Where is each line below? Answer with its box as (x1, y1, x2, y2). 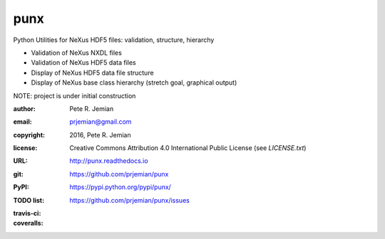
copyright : (13, 130, 46, 139)
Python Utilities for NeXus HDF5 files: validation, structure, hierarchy (13, 36, 215, 44)
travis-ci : (13, 209, 41, 218)
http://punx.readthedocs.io (69, 156, 149, 165)
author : (13, 104, 36, 113)
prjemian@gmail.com (69, 117, 132, 126)
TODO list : (13, 196, 45, 204)
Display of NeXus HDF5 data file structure (31, 68, 154, 77)
